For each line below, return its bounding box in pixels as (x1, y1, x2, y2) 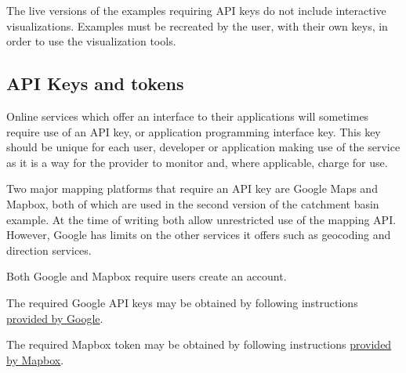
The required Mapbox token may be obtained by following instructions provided (6, 336, 392, 353)
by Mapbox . (6, 351, 64, 368)
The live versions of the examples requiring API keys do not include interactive (6, 2, 386, 18)
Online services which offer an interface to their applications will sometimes (6, 107, 369, 124)
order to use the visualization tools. (6, 33, 176, 49)
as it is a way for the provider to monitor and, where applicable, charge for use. (6, 154, 388, 170)
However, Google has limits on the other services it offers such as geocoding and (6, 226, 391, 243)
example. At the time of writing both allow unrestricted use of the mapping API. (6, 211, 397, 227)
